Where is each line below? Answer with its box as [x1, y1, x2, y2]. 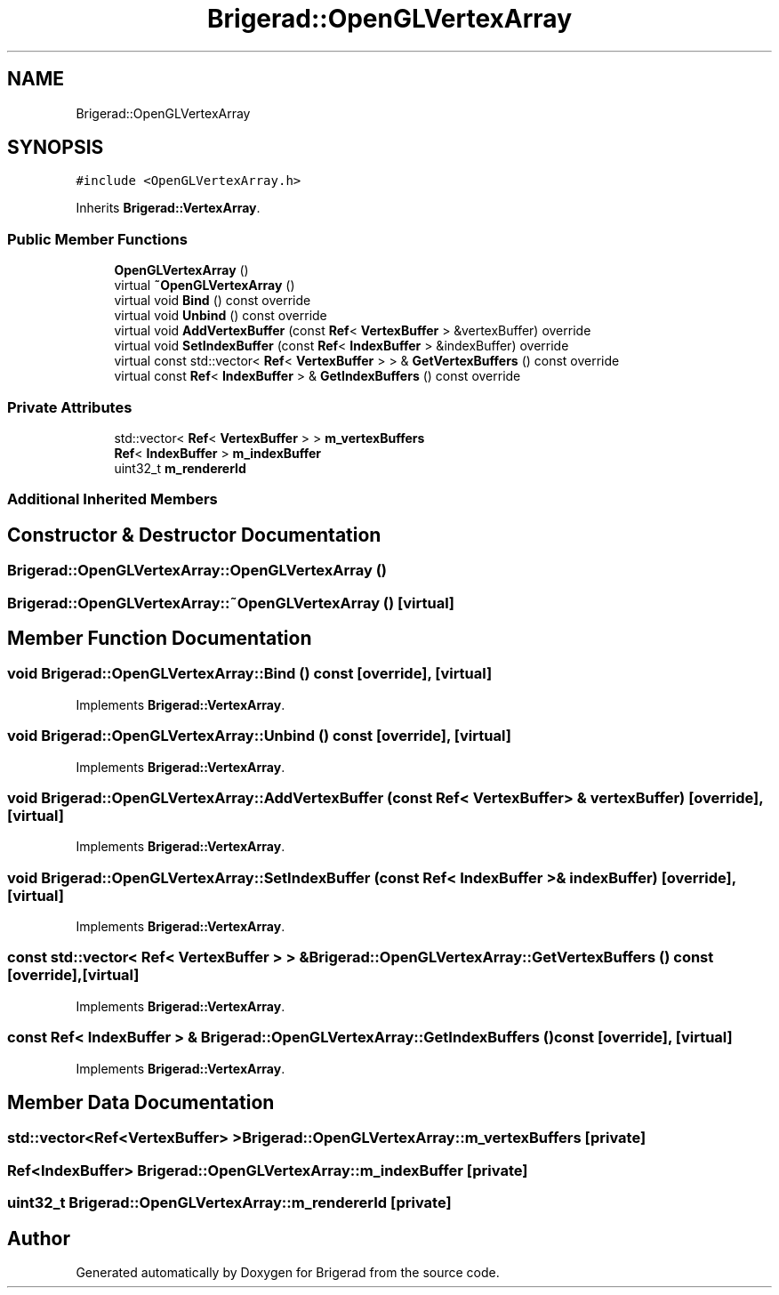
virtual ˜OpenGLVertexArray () [114, 277, 295, 294]
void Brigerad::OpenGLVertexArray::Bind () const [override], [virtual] [7, 664, 493, 683]
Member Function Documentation [7, 626, 312, 649]
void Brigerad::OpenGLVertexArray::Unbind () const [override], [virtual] [7, 727, 511, 745]
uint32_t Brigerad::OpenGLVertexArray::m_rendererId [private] [7, 1194, 452, 1212]
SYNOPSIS [7, 136, 104, 159]
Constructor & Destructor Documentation [7, 523, 381, 546]
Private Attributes [7, 398, 133, 416]
